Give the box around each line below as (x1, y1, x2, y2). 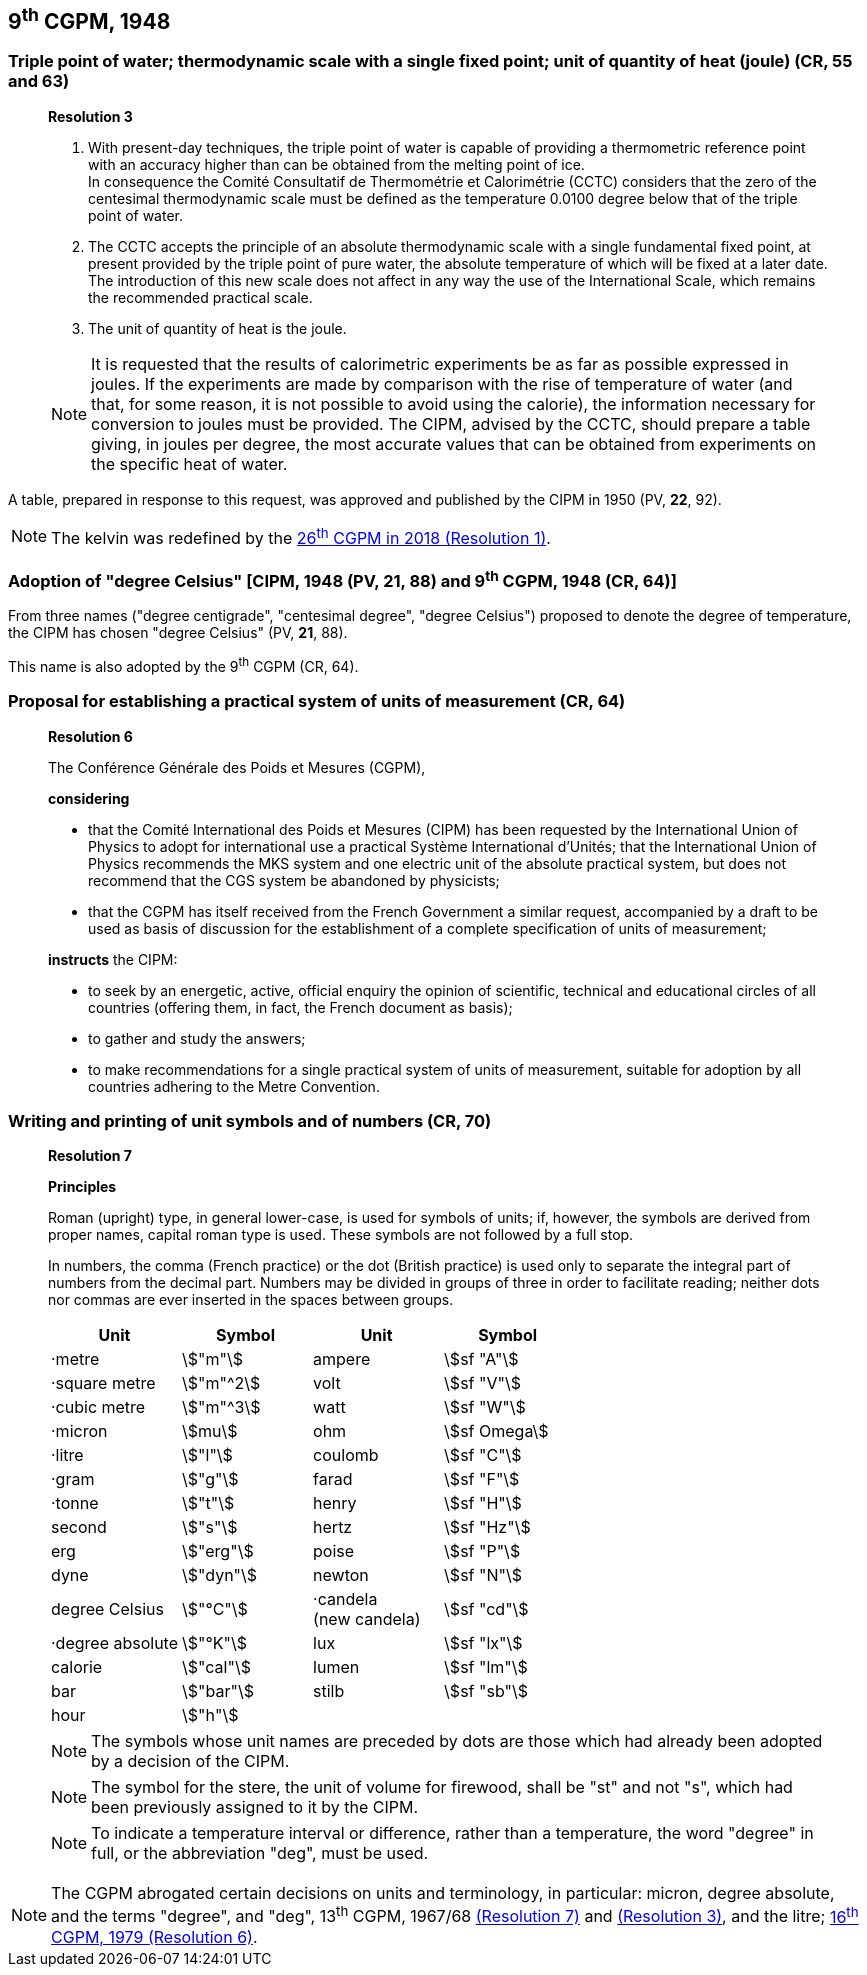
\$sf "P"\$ (444, 1541, 521, 1562)
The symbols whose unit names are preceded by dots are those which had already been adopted (91, 1731, 823, 1752)
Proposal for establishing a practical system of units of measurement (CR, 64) (8, 691, 626, 712)
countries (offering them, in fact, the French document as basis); (88, 998, 513, 1016)
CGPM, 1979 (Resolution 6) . (51, 1926, 258, 1947)
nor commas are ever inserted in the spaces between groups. (48, 1291, 454, 1309)
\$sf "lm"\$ (444, 1657, 528, 1678)
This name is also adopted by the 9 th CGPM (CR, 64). (8, 655, 359, 675)
